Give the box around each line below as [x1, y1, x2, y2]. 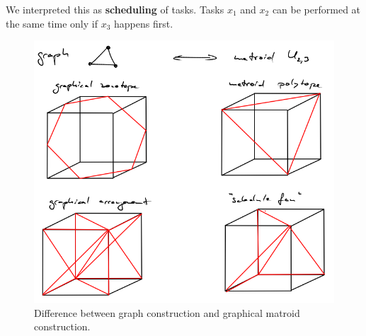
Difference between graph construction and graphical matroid [34, 305, 300, 320]
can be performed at [272, 2, 361, 16]
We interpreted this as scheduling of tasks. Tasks [6, 2, 224, 16]
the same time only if [6, 16, 98, 30]
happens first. [113, 16, 173, 30]
